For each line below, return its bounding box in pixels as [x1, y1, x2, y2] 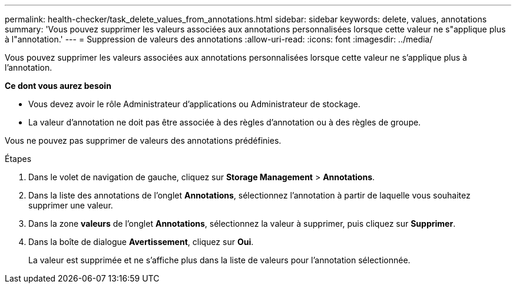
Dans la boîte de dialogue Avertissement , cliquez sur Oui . [28, 237, 254, 247]
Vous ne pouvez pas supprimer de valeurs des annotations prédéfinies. [5, 135, 282, 145]
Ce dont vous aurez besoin [5, 81, 111, 91]
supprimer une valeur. [28, 200, 113, 210]
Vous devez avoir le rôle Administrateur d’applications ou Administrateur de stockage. [28, 99, 360, 109]
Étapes [5, 154, 32, 164]
